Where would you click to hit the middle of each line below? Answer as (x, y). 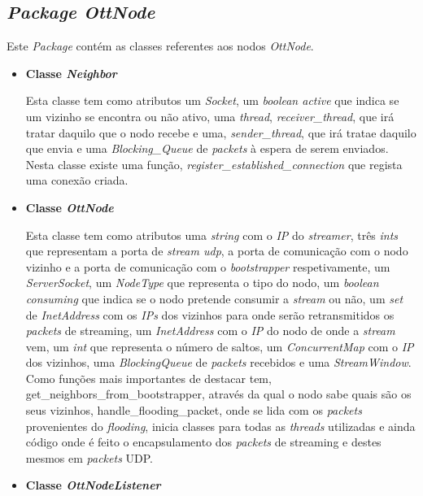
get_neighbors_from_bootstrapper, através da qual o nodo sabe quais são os (218, 394)
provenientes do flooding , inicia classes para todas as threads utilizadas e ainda (220, 426)
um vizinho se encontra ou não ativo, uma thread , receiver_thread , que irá (210, 116)
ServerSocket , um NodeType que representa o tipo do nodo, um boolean (202, 283)
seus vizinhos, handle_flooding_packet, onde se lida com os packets (194, 410)
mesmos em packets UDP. (89, 457)
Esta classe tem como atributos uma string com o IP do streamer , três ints (212, 235)
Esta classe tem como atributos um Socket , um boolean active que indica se (212, 100)
